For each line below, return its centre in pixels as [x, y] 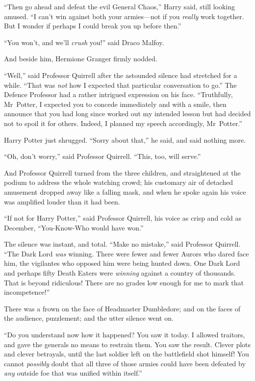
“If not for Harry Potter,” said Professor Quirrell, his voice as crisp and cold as [123, 218]
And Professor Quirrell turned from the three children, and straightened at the [122, 172]
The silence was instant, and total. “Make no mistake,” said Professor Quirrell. [122, 244]
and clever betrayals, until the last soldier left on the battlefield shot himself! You [127, 354]
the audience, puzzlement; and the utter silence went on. [89, 318]
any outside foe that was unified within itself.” [73, 373]
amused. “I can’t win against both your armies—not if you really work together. [124, 16]
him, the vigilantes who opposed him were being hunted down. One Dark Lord [122, 263]
